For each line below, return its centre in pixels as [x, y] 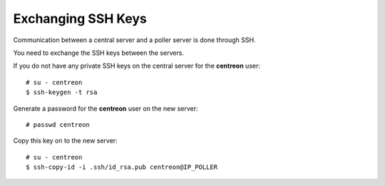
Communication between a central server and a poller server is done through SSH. [134, 40]
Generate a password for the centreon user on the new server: [106, 108]
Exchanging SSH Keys [80, 19]
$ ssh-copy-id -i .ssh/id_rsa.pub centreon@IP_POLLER [122, 167]
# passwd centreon [58, 124]
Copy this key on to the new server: [65, 141]
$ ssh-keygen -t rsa [62, 92]
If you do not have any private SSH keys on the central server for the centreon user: [137, 66]
